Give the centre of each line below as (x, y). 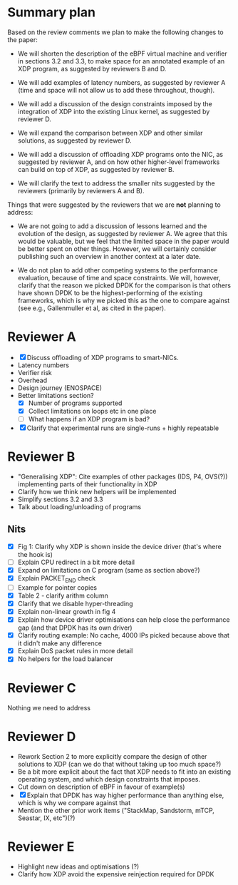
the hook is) (35, 554)
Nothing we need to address (49, 708)
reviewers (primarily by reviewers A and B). (81, 190)
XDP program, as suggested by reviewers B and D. (92, 68)
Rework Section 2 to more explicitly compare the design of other (112, 757)
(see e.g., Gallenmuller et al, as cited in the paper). (92, 308)
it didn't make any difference (59, 643)
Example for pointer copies (57, 587)
